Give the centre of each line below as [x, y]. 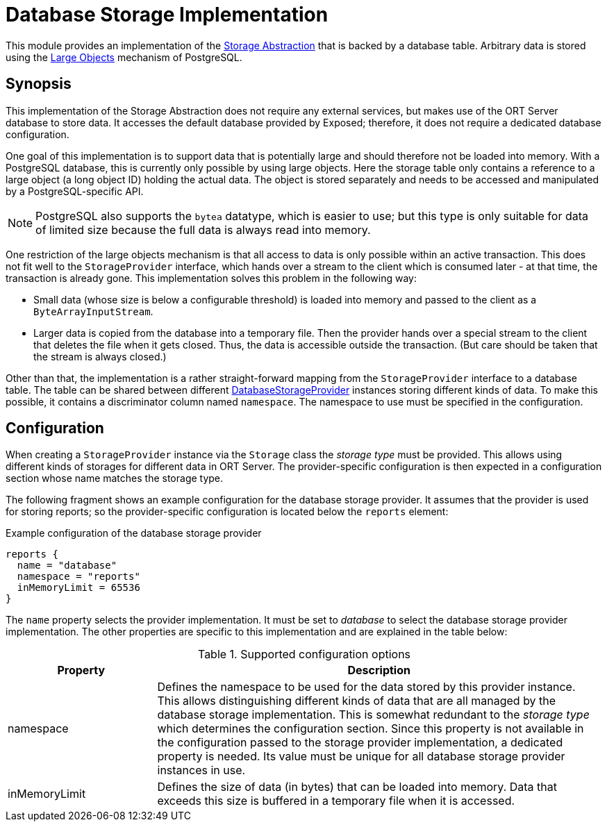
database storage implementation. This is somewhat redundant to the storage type [373, 715]
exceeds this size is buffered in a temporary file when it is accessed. [336, 801]
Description [379, 670]
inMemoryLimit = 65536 [78, 588]
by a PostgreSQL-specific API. [75, 191]
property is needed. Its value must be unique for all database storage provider [361, 757]
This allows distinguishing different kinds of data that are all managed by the [357, 701]
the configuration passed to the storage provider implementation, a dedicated [360, 743]
